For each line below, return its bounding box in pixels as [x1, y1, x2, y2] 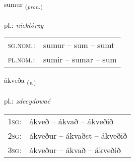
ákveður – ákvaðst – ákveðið [29, 129, 127, 141]
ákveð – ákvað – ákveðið [29, 115, 114, 127]
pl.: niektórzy [4, 19, 44, 30]
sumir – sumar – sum [43, 54, 117, 65]
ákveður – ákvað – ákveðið [29, 144, 121, 156]
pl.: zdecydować [4, 96, 51, 106]
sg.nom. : [8, 39, 35, 51]
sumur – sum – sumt [43, 39, 115, 51]
